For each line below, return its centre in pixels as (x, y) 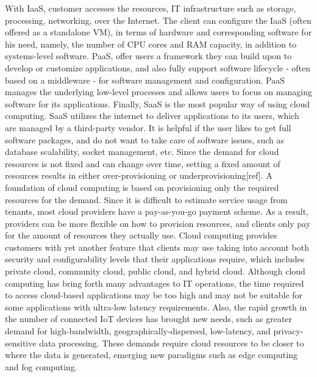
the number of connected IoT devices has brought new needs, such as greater (149, 319)
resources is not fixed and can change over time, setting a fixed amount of (143, 163)
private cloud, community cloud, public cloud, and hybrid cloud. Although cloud (155, 271)
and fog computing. (41, 366)
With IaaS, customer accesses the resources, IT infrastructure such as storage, (151, 8)
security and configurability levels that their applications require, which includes (155, 259)
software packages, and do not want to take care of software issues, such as (144, 139)
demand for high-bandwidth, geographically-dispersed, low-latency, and (138, 331)
